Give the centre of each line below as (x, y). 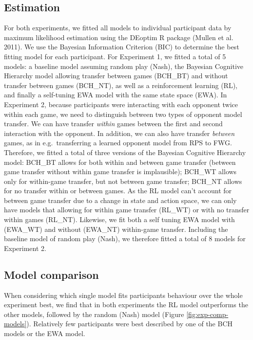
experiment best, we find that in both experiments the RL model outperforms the (126, 305)
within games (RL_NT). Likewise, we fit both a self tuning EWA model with (119, 219)
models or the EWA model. (45, 333)
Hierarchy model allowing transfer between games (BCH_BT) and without (116, 76)
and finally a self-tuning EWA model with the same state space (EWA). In (116, 95)
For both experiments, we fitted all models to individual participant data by (118, 28)
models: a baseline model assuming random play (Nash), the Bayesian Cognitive (124, 66)
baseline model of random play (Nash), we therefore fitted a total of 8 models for (125, 238)
